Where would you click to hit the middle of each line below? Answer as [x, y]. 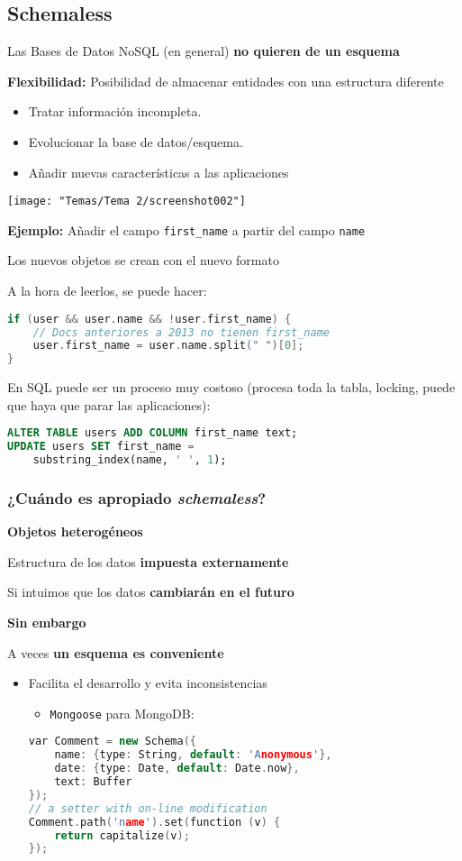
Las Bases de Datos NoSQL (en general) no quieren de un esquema [204, 51]
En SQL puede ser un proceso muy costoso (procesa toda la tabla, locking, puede [231, 387]
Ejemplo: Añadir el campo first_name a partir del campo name [186, 229]
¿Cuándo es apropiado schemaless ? [137, 497]
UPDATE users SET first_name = [101, 447]
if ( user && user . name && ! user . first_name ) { [149, 319]
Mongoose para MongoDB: [122, 713]
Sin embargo [47, 622]
